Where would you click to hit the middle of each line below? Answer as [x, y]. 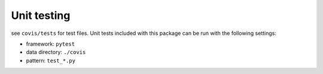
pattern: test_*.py [51, 60]
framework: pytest [50, 44]
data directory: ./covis [56, 52]
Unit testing [41, 15]
